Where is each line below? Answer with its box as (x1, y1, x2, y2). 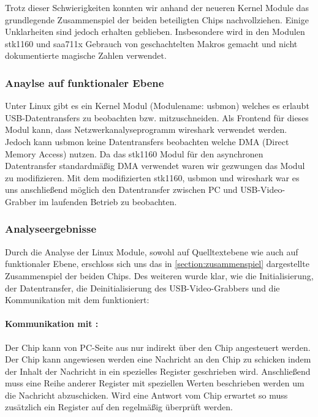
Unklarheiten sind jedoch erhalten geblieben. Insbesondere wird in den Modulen (5, 25, 305, 38)
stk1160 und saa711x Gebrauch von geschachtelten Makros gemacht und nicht (5, 37, 298, 50)
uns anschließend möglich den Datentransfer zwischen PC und (5, 183, 238, 196)
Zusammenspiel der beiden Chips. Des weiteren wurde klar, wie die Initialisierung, (5, 269, 314, 282)
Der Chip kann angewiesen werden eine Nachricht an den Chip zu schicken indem (5, 353, 311, 366)
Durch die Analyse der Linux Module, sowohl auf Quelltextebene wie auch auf (5, 245, 298, 258)
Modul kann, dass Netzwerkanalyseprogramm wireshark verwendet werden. (5, 123, 287, 136)
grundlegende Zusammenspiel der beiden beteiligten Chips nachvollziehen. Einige (5, 13, 309, 26)
